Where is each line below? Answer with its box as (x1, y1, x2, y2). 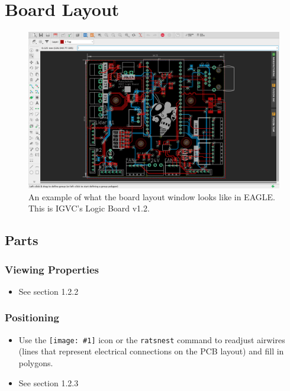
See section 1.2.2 (18, 285, 79, 297)
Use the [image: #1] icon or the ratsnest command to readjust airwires (18, 333, 285, 346)
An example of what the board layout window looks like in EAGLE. (28, 190, 275, 203)
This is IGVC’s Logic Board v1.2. (28, 202, 150, 214)
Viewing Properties (5, 262, 99, 276)
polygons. (18, 356, 53, 369)
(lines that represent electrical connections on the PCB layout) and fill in (18, 345, 284, 357)
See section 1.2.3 (18, 376, 79, 389)
